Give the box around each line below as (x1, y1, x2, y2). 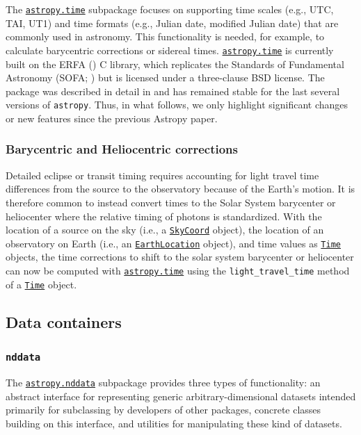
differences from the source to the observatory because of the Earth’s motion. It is (6, 181, 355, 196)
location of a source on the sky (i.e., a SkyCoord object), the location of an (6, 222, 324, 237)
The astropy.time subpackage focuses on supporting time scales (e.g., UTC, (6, 2, 334, 16)
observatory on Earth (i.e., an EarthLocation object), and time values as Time (6, 236, 341, 250)
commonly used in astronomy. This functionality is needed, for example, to (6, 29, 325, 44)
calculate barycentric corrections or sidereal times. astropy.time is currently (6, 42, 334, 57)
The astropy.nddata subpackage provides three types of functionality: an (6, 375, 321, 389)
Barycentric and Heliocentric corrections (6, 140, 238, 158)
